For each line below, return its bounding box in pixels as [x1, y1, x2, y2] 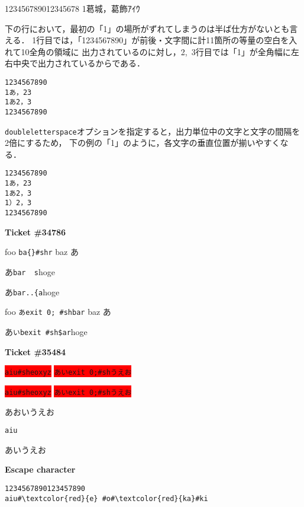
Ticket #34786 [5, 225, 66, 238]
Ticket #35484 [5, 345, 66, 358]
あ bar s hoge [5, 265, 55, 278]
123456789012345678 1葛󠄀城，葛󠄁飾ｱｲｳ [5, 2, 140, 14]
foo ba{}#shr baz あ [5, 245, 79, 258]
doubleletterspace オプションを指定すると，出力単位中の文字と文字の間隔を [5, 125, 300, 137]
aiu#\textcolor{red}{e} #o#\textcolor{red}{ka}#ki [5, 494, 208, 503]
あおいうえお [5, 405, 54, 417]
